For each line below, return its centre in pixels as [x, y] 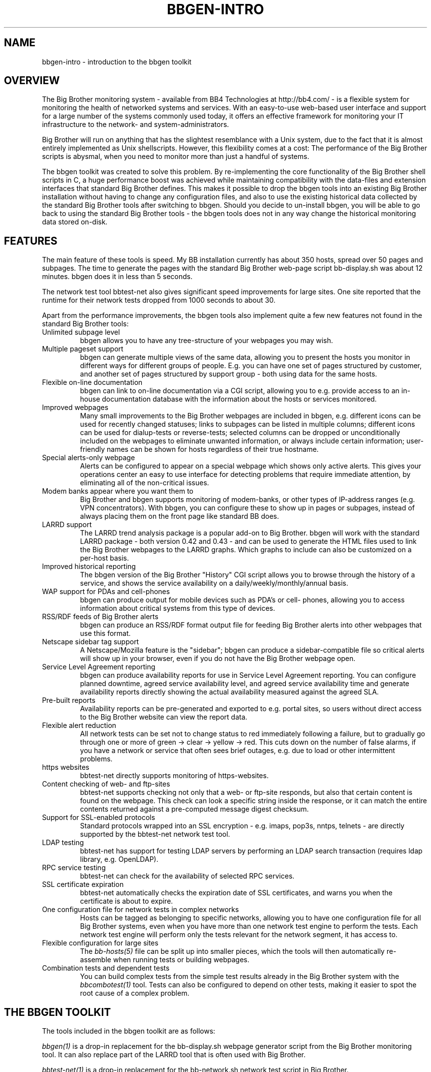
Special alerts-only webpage [89, 458]
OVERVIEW [32, 81]
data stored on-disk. [75, 222]
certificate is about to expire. [126, 901]
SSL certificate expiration [83, 884]
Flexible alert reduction [79, 725]
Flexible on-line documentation [92, 382]
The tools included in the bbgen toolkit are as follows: [129, 1031]
